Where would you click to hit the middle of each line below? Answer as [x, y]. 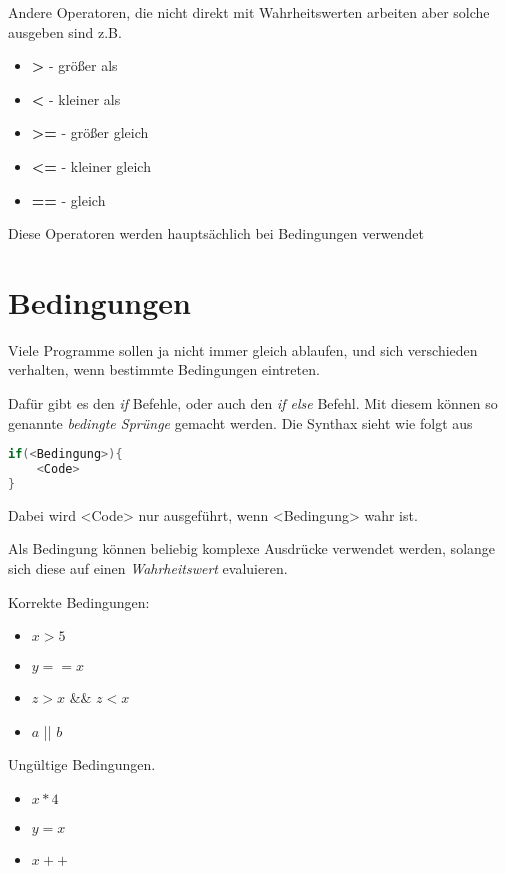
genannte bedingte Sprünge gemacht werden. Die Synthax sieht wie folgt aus [240, 422]
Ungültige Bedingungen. [82, 764]
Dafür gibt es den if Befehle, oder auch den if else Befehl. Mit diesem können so [253, 403]
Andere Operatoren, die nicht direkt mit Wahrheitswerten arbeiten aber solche [249, 12]
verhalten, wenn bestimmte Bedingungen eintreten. [164, 369]
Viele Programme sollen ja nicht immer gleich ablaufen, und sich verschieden [243, 349]
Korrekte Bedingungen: [79, 601]
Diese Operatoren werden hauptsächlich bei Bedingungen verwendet [216, 233]
